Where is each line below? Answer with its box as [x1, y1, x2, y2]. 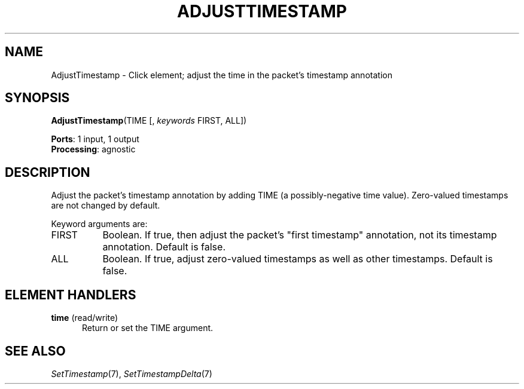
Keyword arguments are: [51, 219, 148, 229]
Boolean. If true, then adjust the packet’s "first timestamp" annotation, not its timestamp [102, 229, 497, 241]
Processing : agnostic [51, 144, 136, 155]
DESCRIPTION [5, 164, 90, 180]
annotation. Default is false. [102, 241, 226, 253]
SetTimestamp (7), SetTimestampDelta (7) [51, 368, 212, 379]
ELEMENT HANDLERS [5, 287, 136, 302]
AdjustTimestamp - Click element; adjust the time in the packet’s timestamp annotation [51, 69, 392, 80]
